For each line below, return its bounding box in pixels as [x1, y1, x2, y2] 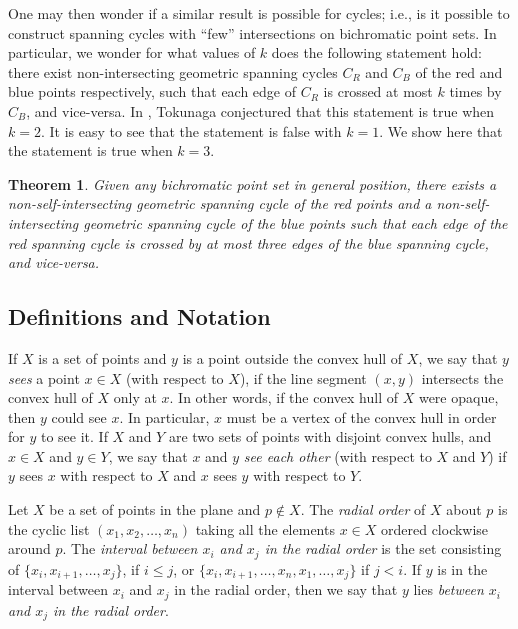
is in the [437, 558, 488, 579]
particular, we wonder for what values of [8, 42, 256, 63]
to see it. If [40, 426, 108, 447]
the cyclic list [8, 518, 90, 539]
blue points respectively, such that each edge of [8, 81, 297, 102]
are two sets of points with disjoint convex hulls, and [168, 426, 492, 447]
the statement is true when [8, 140, 173, 161]
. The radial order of [300, 499, 426, 520]
